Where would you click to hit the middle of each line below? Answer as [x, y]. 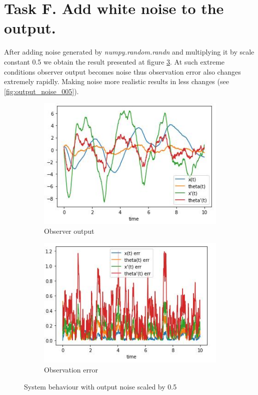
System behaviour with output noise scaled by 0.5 [100, 386]
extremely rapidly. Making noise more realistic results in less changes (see [116, 81]
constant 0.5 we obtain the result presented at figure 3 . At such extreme [114, 61]
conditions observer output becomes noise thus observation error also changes [122, 71]
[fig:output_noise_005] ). [41, 91]
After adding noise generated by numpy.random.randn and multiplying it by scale [129, 52]
